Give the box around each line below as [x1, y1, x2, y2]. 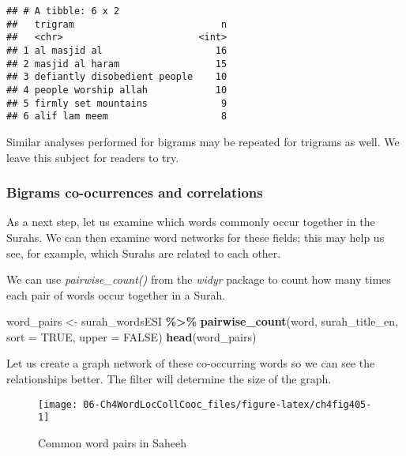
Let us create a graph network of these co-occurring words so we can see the [6, 355, 375, 371]
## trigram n [6, 18, 227, 30]
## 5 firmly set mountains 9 [6, 97, 227, 109]
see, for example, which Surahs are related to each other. [6, 244, 281, 261]
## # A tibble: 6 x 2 [6, 6, 120, 17]
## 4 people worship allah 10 [6, 84, 227, 96]
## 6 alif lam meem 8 [6, 111, 227, 122]
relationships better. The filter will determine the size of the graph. [6, 371, 332, 387]
